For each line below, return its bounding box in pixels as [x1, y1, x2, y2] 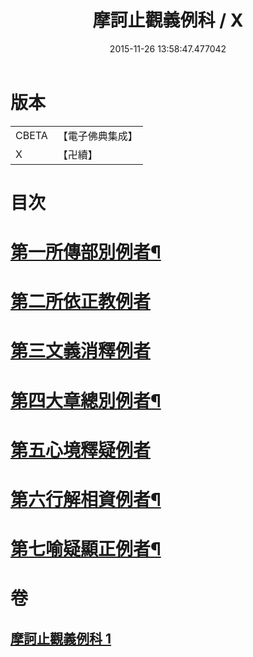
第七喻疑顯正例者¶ [10, 538, 162, 561]
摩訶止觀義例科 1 [10, 630, 112, 647]
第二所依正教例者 [10, 291, 152, 313]
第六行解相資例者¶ [10, 489, 162, 511]
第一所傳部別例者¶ [10, 241, 162, 264]
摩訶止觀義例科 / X [92, 9, 244, 32]
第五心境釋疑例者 [10, 439, 152, 461]
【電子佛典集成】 [57, 129, 138, 143]
